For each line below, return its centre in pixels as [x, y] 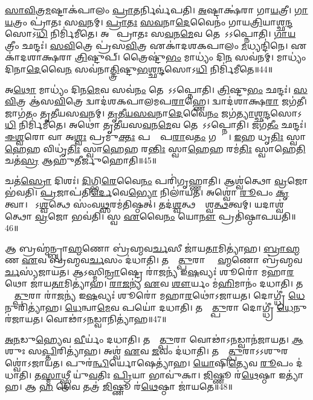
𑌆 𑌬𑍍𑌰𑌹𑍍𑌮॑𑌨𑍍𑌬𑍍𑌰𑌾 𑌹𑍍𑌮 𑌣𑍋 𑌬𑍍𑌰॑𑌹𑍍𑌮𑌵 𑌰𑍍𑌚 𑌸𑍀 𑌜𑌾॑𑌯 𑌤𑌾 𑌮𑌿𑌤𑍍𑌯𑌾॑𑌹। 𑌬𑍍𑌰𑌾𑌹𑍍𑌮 [153, 248]
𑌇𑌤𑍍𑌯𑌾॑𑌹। [291, 374]
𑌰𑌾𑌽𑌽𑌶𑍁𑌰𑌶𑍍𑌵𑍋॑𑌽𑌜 [265, 351]
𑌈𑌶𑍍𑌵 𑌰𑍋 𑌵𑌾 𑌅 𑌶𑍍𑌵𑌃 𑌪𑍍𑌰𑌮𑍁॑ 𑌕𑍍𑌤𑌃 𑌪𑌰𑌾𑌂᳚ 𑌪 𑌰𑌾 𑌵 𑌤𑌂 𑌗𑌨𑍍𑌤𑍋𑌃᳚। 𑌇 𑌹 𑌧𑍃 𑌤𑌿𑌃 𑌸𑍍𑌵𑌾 [156, 136]
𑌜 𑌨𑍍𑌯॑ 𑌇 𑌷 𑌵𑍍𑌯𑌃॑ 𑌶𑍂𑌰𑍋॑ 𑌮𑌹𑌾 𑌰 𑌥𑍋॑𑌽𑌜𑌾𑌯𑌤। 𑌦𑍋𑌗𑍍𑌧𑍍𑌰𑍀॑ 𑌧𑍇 [181, 295]
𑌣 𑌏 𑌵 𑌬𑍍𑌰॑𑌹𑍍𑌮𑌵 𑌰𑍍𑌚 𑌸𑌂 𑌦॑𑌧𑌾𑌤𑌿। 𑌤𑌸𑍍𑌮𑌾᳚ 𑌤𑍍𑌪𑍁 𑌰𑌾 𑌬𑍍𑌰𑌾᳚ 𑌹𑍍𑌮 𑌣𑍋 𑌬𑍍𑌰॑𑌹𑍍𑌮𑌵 [154, 260]
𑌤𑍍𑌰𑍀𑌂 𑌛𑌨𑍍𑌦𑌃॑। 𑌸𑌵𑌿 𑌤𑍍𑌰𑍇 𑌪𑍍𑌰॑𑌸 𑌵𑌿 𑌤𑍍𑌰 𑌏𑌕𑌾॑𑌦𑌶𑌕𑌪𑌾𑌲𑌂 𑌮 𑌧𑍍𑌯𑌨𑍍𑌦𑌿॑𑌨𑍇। [147, 45]
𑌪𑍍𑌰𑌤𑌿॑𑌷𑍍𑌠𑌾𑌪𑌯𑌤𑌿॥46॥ [257, 216]
